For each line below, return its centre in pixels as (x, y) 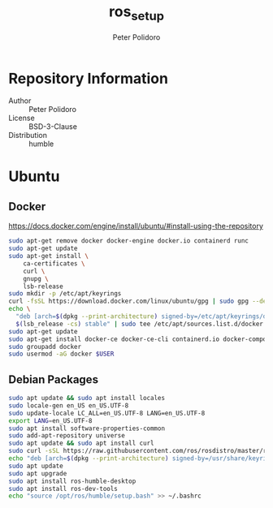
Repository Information (89, 78)
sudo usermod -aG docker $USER (61, 354)
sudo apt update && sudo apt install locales (87, 398)
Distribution (28, 136)
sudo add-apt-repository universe (67, 436)
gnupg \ (36, 278)
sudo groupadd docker (45, 347)
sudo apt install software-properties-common (87, 428)
